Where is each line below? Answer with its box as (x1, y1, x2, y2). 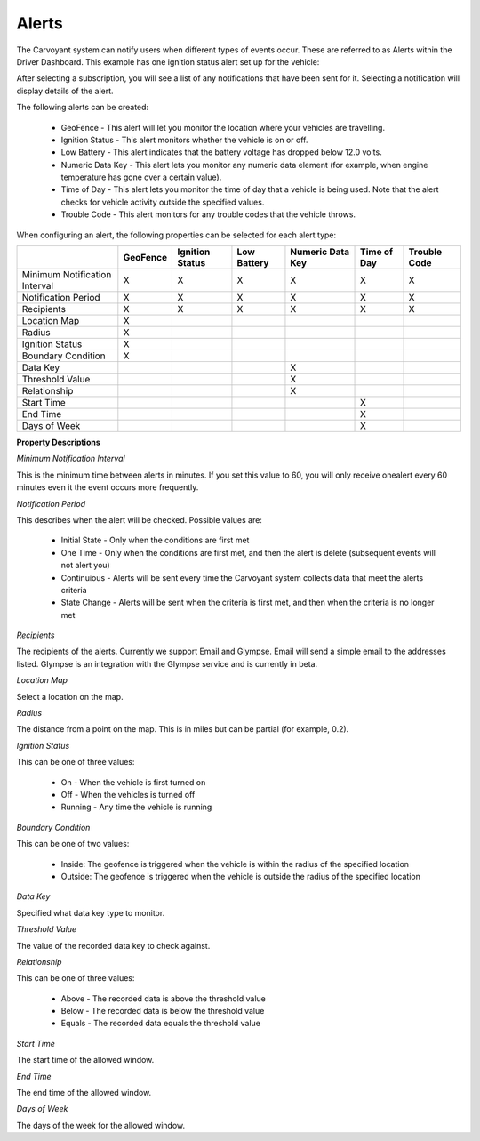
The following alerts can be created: (16, 102, 149, 113)
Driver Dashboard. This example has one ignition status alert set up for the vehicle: (16, 56, 320, 67)
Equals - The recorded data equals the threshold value (60, 1018, 261, 1029)
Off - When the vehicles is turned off (60, 790, 196, 800)
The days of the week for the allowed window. (16, 1120, 186, 1130)
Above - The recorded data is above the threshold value (60, 992, 267, 1004)
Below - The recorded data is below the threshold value (60, 1006, 265, 1016)
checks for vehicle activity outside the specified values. (60, 197, 265, 207)
